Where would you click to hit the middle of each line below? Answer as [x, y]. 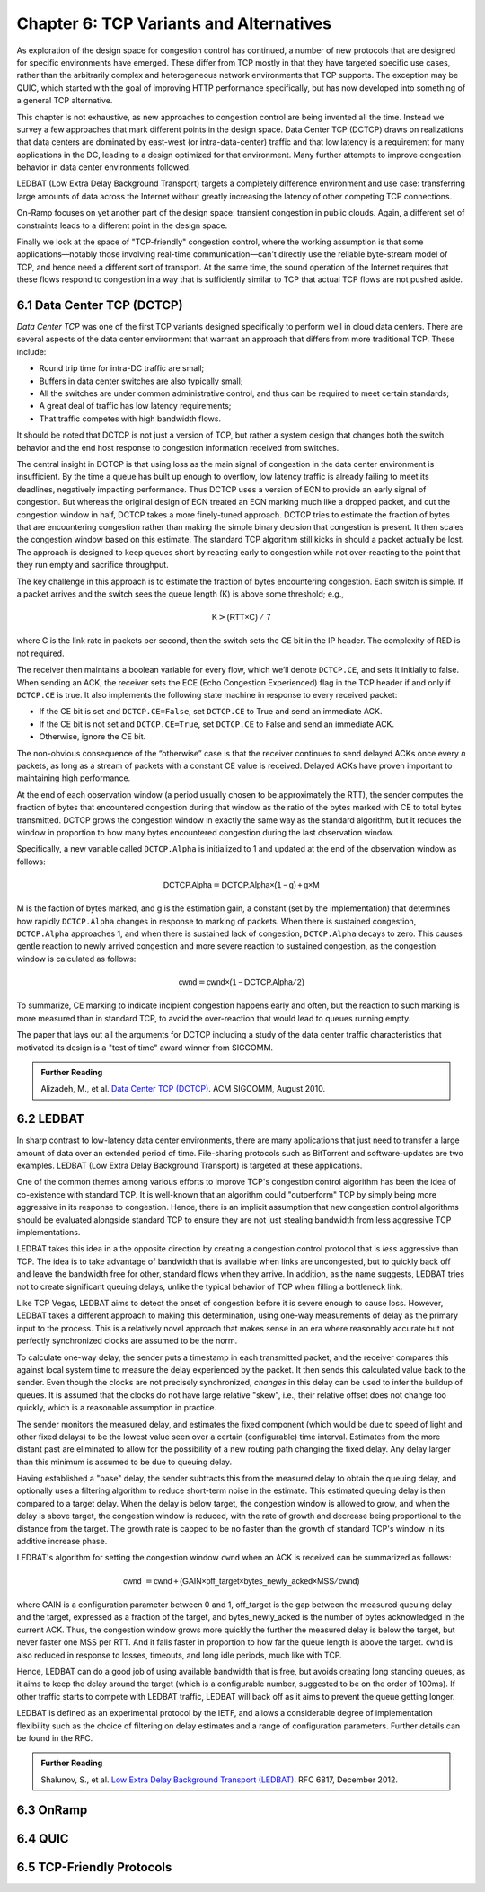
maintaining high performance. [74, 778]
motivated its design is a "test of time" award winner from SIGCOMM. [145, 1048]
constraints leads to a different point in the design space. [122, 225]
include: [31, 351]
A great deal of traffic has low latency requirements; [135, 406]
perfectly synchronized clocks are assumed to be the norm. [127, 1341]
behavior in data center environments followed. [104, 167]
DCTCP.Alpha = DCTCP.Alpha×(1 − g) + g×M [241, 884]
